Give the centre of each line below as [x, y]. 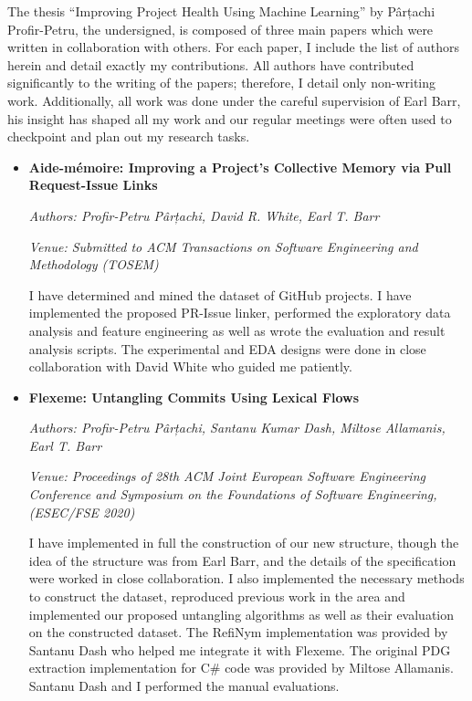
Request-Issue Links [93, 185]
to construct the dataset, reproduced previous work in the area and [217, 596]
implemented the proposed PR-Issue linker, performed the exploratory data [240, 313]
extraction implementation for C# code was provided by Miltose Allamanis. [241, 668]
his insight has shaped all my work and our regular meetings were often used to [230, 118]
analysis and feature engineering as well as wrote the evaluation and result [237, 330]
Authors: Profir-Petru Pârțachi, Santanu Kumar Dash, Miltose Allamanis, [237, 428]
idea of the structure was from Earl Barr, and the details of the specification [242, 560]
